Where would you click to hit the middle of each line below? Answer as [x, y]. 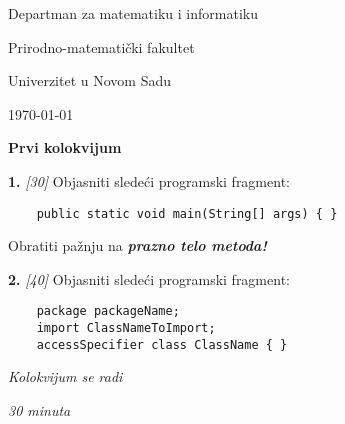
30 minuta [39, 409]
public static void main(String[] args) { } [187, 213]
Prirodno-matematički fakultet [101, 46]
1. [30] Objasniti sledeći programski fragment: [149, 180]
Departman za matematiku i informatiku [133, 13]
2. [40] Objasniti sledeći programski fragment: [149, 278]
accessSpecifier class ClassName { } [162, 344]
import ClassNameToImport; [126, 328]
